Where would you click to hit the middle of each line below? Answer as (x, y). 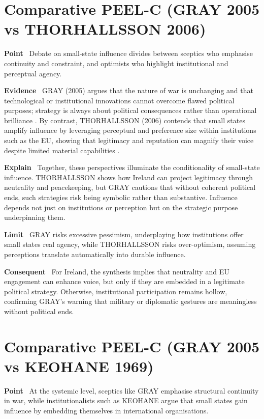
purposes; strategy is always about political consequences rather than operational (130, 110)
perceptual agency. (33, 73)
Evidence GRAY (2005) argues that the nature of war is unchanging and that (129, 90)
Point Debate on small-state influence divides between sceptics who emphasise (128, 53)
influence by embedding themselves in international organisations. (106, 411)
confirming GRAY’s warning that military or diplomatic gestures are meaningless (130, 301)
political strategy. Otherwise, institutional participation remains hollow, (116, 291)
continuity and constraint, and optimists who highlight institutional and (116, 63)
